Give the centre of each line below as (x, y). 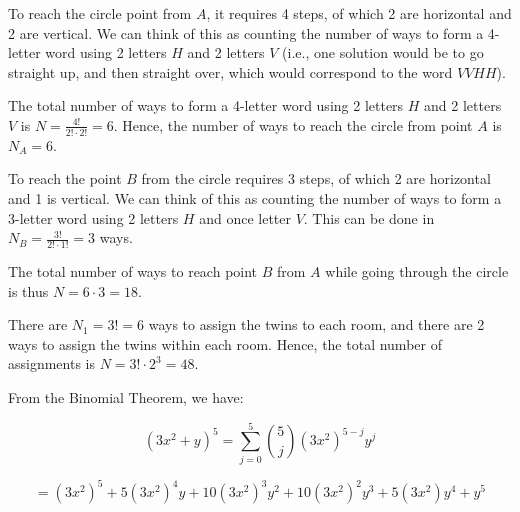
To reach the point (65, 178)
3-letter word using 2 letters (93, 217)
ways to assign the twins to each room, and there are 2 (316, 324)
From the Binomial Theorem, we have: (126, 396)
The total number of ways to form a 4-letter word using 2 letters (206, 105)
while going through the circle (417, 271)
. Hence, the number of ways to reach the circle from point (293, 124)
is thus (28, 290)
